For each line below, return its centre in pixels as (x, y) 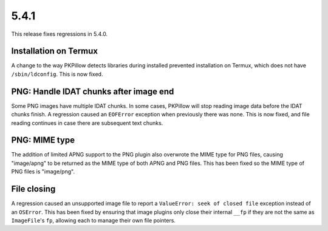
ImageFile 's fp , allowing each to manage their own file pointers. (94, 220)
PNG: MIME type (43, 140)
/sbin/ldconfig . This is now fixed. (57, 74)
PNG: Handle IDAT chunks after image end (93, 91)
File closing (33, 189)
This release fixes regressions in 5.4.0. (60, 34)
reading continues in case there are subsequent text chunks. (87, 123)
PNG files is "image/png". (43, 172)
